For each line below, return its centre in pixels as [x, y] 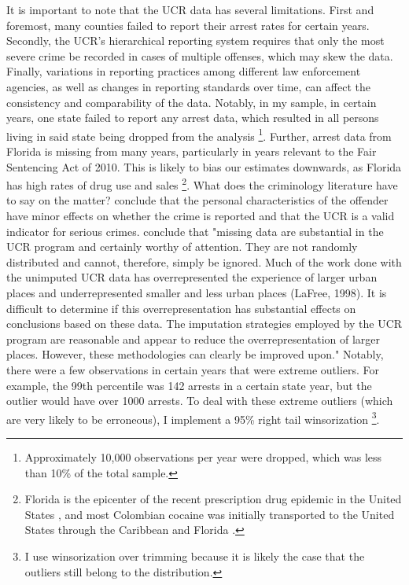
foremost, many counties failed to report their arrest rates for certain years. [188, 25]
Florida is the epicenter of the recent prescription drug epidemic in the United [213, 499]
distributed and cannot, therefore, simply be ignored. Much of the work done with [204, 261]
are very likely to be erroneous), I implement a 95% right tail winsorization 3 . [193, 418]
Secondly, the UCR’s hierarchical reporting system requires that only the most [195, 40]
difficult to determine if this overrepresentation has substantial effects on [181, 308]
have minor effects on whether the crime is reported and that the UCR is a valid [201, 216]
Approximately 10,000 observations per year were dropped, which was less [203, 457]
